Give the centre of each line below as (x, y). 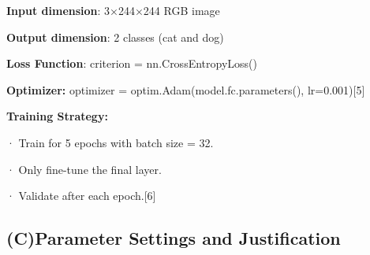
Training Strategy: (57, 116)
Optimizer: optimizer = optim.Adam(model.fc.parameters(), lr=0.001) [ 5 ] (186, 89)
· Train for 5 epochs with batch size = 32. (110, 142)
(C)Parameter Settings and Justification (174, 238)
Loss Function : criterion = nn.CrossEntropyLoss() (132, 63)
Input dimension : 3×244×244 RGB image (113, 10)
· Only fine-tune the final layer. (84, 169)
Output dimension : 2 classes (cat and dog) (115, 37)
